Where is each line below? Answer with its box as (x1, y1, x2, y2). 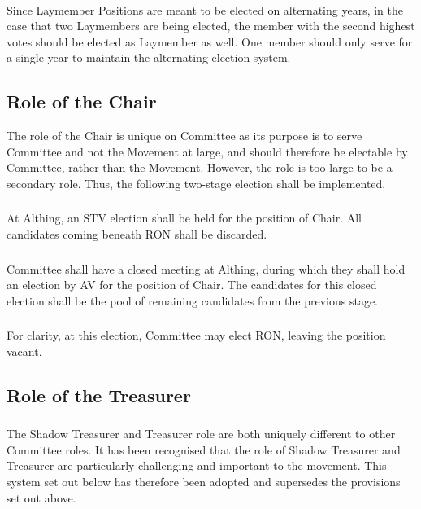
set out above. (7, 489, 76, 506)
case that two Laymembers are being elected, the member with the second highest (7, 17, 415, 34)
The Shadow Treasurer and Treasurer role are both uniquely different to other (7, 425, 396, 442)
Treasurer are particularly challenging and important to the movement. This (7, 457, 387, 474)
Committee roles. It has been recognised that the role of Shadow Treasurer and (7, 441, 401, 458)
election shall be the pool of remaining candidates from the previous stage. (7, 292, 378, 309)
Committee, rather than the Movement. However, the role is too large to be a (7, 159, 393, 176)
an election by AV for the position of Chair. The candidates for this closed (7, 276, 377, 293)
